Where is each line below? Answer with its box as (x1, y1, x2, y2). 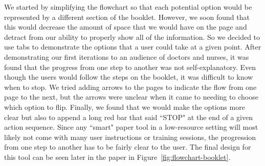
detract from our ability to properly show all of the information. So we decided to (4, 31, 260, 42)
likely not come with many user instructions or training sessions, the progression (4, 131, 256, 142)
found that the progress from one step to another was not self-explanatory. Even (4, 61, 256, 72)
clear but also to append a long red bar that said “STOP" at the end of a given (4, 111, 253, 122)
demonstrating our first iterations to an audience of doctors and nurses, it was (4, 51, 249, 62)
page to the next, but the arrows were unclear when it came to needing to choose (4, 91, 258, 102)
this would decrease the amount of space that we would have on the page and (4, 21, 247, 32)
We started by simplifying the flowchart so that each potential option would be (4, 2, 252, 12)
